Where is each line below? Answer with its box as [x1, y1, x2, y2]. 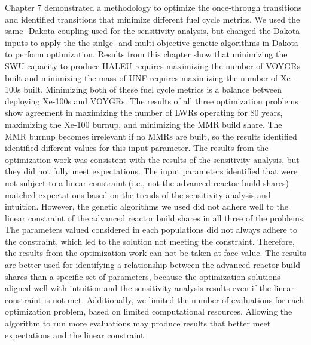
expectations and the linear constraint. [5, 328, 147, 341]
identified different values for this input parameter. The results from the [5, 141, 269, 154]
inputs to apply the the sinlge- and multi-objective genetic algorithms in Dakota [5, 36, 298, 48]
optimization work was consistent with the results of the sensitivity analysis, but [5, 153, 300, 165]
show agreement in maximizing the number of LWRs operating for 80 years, [5, 106, 283, 119]
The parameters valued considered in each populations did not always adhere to [5, 223, 297, 236]
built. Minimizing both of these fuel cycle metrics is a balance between [23, 83, 282, 96]
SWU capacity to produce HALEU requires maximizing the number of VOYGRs [5, 59, 301, 72]
